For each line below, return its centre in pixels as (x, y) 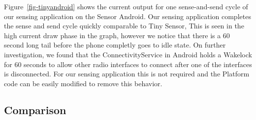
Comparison (35, 109)
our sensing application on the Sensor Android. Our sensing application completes (128, 16)
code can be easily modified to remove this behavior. (83, 83)
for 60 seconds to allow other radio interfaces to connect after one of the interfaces (128, 64)
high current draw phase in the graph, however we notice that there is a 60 (117, 35)
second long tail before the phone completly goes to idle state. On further (115, 45)
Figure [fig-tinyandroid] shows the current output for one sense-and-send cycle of (126, 6)
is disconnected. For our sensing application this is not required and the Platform (127, 74)
